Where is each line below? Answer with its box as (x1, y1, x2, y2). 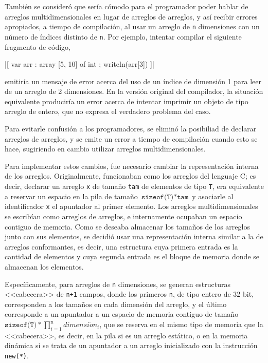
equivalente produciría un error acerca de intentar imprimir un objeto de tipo (5, 95, 248, 106)
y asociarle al (192, 190, 234, 201)
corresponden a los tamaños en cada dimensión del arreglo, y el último (5, 298, 227, 309)
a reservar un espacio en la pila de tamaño (5, 190, 138, 201)
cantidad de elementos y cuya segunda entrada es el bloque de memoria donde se (5, 251, 259, 262)
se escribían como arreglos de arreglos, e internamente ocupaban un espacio (5, 211, 242, 221)
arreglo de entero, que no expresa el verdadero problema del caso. (5, 106, 211, 117)
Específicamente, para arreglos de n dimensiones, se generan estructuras (5, 278, 230, 289)
